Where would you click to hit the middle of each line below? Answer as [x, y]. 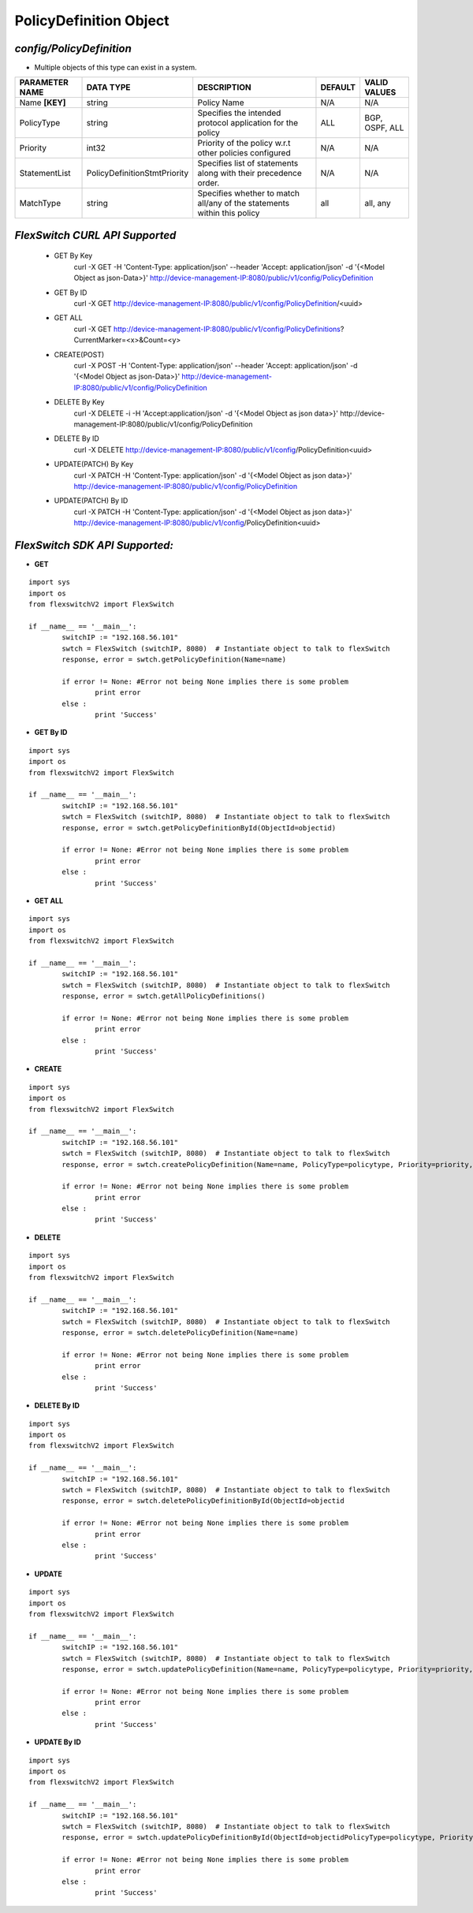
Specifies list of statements [248, 163]
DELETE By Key [79, 402]
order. [209, 183]
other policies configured [244, 153]
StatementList [45, 173]
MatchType [40, 203]
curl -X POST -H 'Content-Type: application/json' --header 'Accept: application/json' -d [216, 365]
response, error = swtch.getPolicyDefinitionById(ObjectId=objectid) [199, 828]
